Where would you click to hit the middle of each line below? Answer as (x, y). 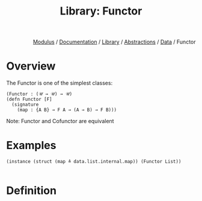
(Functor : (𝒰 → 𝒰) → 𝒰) (39, 94)
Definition (32, 191)
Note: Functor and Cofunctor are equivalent (60, 121)
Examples (31, 145)
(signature (25, 105)
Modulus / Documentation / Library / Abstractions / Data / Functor (114, 42)
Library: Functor (101, 11)
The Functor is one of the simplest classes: (60, 83)
